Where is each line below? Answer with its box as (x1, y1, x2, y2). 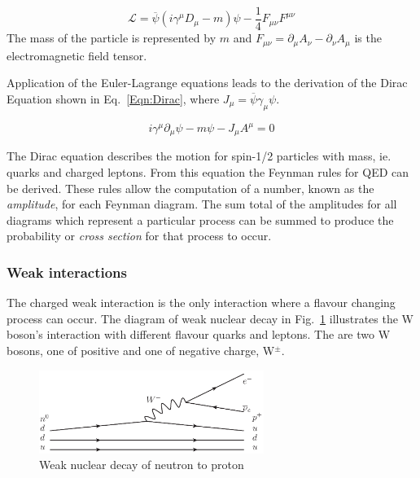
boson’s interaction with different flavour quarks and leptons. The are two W (7, 326, 391, 343)
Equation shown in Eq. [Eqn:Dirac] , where (7, 90, 220, 107)
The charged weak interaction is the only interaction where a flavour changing (7, 294, 396, 311)
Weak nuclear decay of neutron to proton (39, 456, 244, 473)
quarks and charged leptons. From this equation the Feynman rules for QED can (7, 164, 409, 181)
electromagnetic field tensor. (7, 46, 147, 64)
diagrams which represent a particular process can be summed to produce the (7, 211, 394, 228)
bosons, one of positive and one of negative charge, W (7, 342, 275, 359)
